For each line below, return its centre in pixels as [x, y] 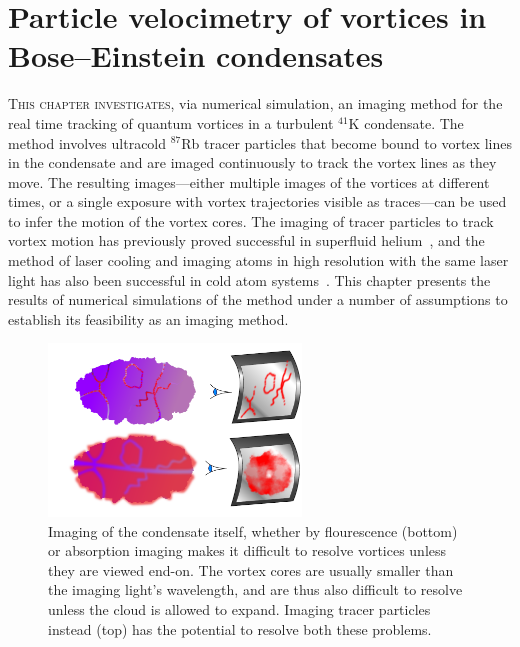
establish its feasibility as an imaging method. [148, 318]
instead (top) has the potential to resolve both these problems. [240, 628]
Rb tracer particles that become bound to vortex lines [346, 142]
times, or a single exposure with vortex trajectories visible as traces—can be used [257, 201]
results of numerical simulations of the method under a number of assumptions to [258, 299]
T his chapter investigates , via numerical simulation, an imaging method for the [255, 103]
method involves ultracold [87, 142]
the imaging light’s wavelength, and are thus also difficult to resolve [255, 589]
